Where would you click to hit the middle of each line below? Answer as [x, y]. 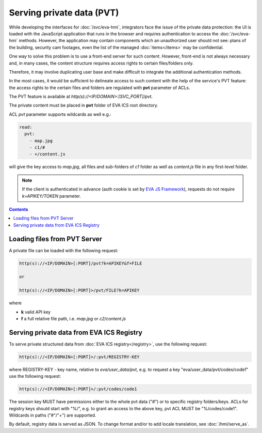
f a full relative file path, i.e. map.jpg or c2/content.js [74, 318]
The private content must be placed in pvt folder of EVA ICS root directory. [84, 105]
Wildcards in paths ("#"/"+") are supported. [53, 415]
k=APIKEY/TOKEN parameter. [51, 196]
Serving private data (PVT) [64, 13]
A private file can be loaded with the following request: [64, 250]
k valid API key [36, 312]
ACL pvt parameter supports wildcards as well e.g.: [60, 114]
